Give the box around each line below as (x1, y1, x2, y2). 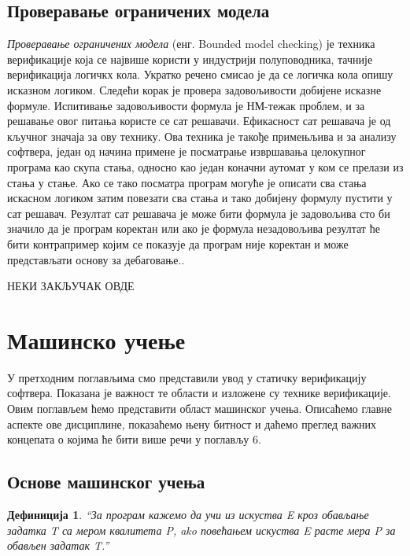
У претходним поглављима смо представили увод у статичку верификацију (7, 369, 367, 385)
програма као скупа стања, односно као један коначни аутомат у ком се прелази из (7, 158, 404, 175)
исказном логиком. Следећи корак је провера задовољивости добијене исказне (7, 81, 382, 98)
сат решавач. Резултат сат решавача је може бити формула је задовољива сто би (7, 204, 390, 221)
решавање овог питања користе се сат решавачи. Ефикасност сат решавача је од (7, 112, 391, 129)
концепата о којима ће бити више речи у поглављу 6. (7, 431, 261, 447)
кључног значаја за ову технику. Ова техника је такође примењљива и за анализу (7, 127, 397, 144)
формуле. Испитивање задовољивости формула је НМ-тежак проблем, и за (7, 97, 365, 113)
